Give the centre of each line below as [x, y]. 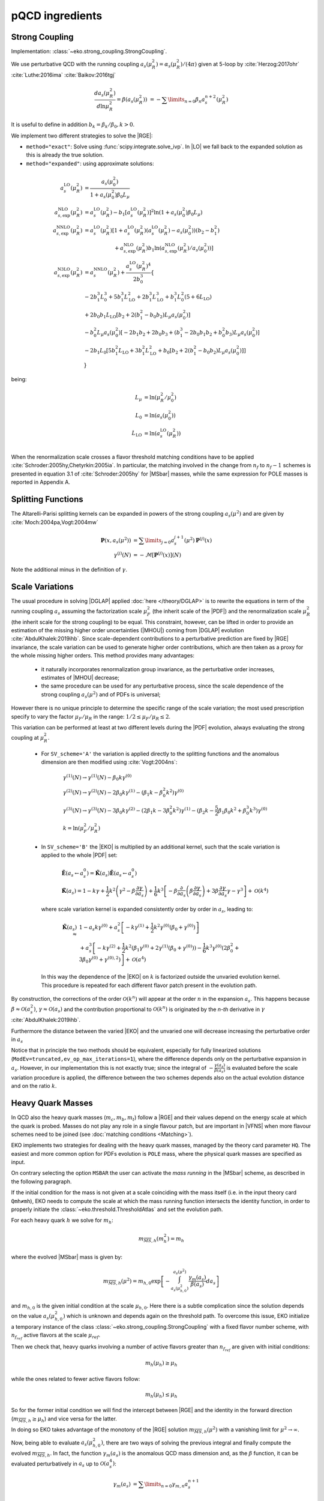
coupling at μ [28, 738]
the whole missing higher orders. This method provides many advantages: [103, 656]
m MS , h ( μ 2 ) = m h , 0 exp [132, 1281]
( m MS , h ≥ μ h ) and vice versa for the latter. [64, 1419]
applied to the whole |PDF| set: [79, 855]
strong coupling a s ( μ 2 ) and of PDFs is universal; [101, 695]
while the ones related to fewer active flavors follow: [76, 1379]
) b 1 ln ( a [155, 249]
